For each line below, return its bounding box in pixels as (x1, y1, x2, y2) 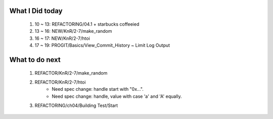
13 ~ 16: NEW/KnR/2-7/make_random (34, 28, 112, 34)
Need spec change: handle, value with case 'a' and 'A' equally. (52, 93, 182, 99)
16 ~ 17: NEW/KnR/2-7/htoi (34, 35, 90, 41)
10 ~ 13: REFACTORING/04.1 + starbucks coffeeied (34, 21, 140, 27)
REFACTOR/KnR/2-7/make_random (34, 70, 108, 76)
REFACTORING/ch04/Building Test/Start (34, 102, 118, 108)
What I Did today (9, 7, 63, 15)
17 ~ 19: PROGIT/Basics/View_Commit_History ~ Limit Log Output (34, 42, 170, 48)
